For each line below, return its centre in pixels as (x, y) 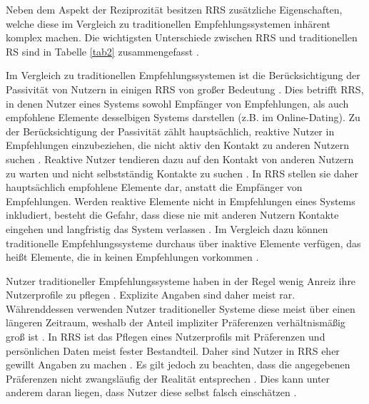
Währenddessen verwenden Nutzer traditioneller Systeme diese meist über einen (181, 308)
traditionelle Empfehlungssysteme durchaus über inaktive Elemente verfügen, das (183, 243)
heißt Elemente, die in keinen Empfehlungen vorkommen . (132, 257)
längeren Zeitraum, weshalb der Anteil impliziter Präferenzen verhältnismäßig (176, 322)
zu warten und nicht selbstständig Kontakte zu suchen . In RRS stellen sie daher (182, 173)
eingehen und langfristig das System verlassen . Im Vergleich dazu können (167, 228)
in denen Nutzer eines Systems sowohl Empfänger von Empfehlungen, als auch (177, 103)
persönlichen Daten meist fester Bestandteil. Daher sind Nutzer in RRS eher (173, 350)
